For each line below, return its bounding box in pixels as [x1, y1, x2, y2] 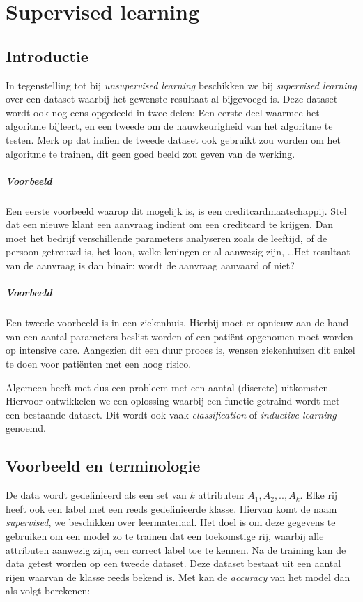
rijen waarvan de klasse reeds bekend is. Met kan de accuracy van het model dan [6, 569, 350, 584]
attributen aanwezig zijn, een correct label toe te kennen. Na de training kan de [6, 542, 346, 557]
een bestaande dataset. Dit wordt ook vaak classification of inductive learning [6, 407, 337, 421]
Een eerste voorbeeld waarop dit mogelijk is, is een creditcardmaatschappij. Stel [6, 203, 347, 218]
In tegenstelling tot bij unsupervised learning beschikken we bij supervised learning [6, 77, 357, 92]
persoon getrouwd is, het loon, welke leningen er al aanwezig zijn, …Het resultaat [6, 244, 350, 259]
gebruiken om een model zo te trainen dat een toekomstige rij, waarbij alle [6, 528, 324, 543]
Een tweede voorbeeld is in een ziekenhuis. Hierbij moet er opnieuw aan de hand [6, 315, 349, 330]
